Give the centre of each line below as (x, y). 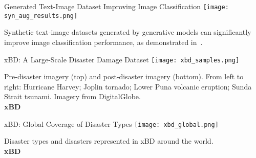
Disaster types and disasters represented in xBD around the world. (109, 141)
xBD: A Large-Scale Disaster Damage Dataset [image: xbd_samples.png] (122, 59)
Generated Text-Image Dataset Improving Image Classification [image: (116, 6)
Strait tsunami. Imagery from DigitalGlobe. (72, 96)
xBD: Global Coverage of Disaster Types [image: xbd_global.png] (111, 123)
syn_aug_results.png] (41, 16)
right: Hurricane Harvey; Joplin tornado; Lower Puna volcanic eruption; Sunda (128, 86)
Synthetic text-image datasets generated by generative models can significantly (128, 32)
